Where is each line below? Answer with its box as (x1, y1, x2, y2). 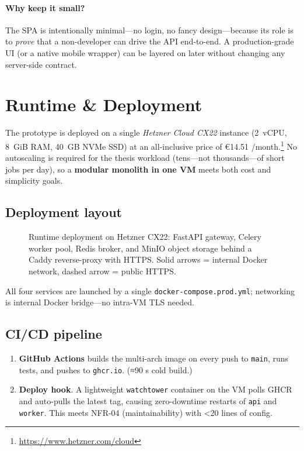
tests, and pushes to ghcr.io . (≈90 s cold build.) (19, 363, 193, 376)
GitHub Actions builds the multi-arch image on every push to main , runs (19, 352, 289, 364)
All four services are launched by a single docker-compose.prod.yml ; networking (5, 284, 295, 297)
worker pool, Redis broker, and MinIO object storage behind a (29, 242, 252, 254)
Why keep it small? (5, 1, 85, 13)
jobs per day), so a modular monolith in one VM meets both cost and (5, 163, 271, 175)
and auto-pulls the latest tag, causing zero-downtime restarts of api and (19, 394, 277, 407)
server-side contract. (5, 58, 77, 70)
